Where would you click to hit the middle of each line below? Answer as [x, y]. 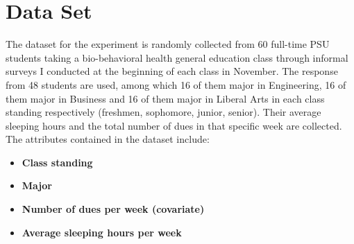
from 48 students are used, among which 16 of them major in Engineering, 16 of [176, 84]
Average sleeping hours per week [102, 232]
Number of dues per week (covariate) [113, 209]
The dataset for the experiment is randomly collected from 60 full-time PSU [168, 44]
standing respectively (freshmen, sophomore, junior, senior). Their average [163, 112]
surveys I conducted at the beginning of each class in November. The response [172, 71]
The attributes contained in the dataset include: [108, 139]
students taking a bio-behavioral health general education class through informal [177, 57]
